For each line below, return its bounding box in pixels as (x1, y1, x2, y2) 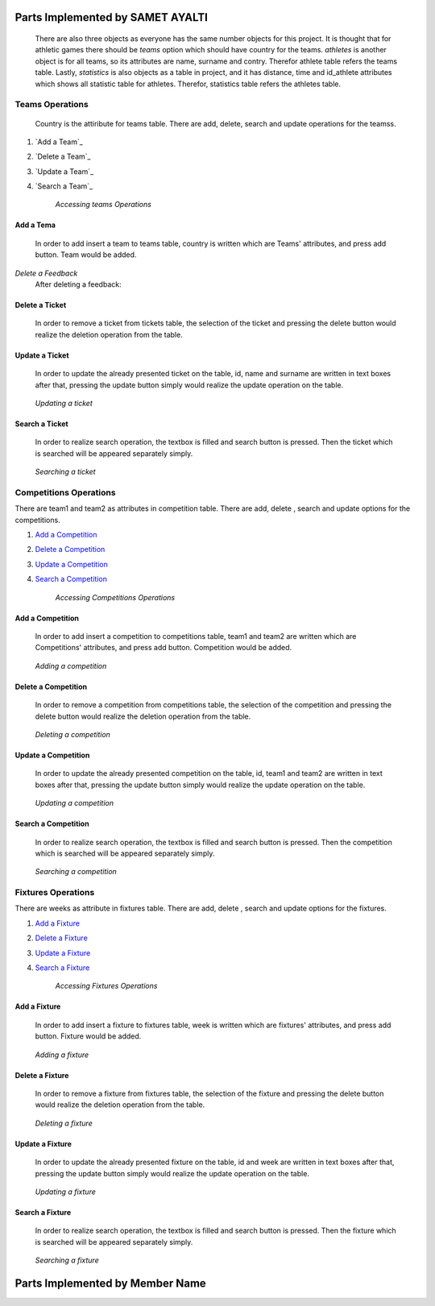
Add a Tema (14, 220, 56, 230)
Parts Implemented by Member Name (14, 1276, 207, 1290)
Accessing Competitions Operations (55, 592, 176, 602)
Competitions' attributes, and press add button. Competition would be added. (35, 643, 292, 653)
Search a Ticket (14, 419, 68, 429)
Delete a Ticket (14, 301, 67, 310)
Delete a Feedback (14, 268, 78, 278)
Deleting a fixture (35, 1118, 93, 1128)
